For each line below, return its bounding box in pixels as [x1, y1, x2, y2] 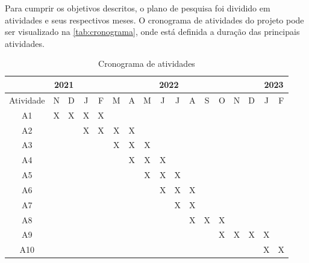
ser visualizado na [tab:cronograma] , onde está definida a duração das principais [5, 25, 300, 38]
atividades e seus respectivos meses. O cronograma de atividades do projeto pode [5, 13, 304, 26]
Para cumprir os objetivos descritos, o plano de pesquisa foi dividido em [5, 2, 270, 14]
